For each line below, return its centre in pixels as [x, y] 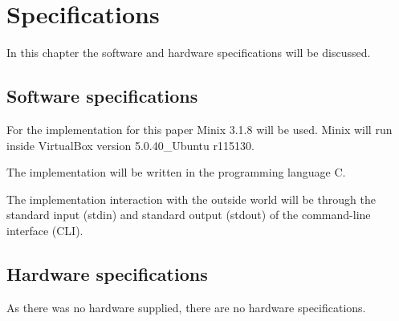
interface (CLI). [45, 230]
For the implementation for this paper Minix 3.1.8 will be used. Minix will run [199, 129]
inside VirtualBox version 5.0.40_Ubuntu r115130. [130, 145]
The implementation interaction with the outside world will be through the [191, 199]
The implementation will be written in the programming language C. [176, 172]
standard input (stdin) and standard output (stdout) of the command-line [189, 215]
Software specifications [102, 96]
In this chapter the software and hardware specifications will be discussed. [189, 53]
